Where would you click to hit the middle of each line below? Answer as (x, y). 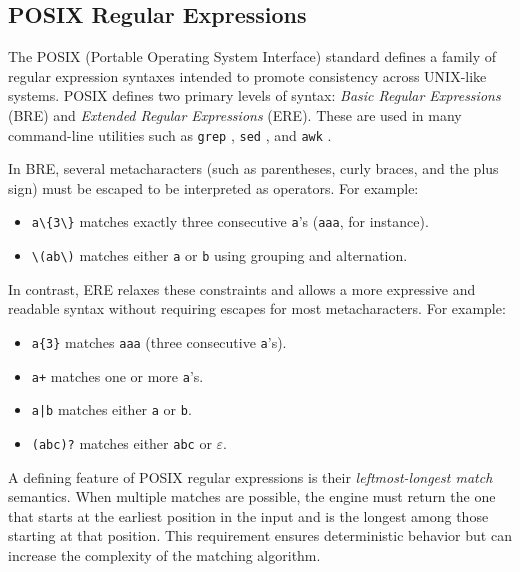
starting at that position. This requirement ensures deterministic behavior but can (260, 535)
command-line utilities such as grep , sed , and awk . (170, 134)
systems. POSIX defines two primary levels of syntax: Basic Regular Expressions (254, 95)
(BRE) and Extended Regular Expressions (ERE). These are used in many (235, 114)
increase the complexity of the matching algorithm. (164, 554)
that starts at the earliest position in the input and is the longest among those (248, 515)
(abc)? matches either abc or (121, 442)
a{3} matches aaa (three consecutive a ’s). (159, 341)
